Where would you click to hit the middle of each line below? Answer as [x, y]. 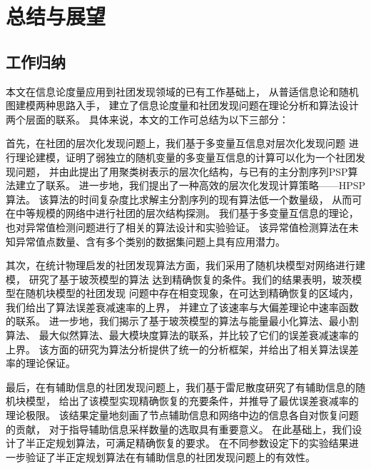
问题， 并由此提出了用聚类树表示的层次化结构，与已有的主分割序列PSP [182, 171]
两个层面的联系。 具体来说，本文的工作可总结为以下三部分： [147, 119]
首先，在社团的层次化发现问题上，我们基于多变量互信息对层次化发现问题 [176, 143]
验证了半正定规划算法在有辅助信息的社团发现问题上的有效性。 [170, 457]
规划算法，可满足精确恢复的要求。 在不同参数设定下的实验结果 [202, 443]
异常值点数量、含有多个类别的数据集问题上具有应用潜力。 [150, 241]
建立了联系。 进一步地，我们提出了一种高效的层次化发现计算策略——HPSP [190, 185]
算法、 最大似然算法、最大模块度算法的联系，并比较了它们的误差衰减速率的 [182, 335]
